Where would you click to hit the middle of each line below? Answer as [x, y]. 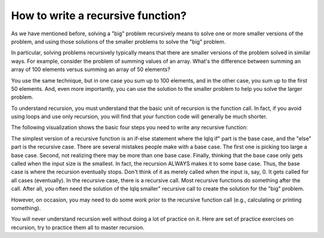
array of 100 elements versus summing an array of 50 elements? [91, 69]
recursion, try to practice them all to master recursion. [78, 227]
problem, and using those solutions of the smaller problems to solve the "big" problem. [118, 41]
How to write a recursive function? [99, 16]
